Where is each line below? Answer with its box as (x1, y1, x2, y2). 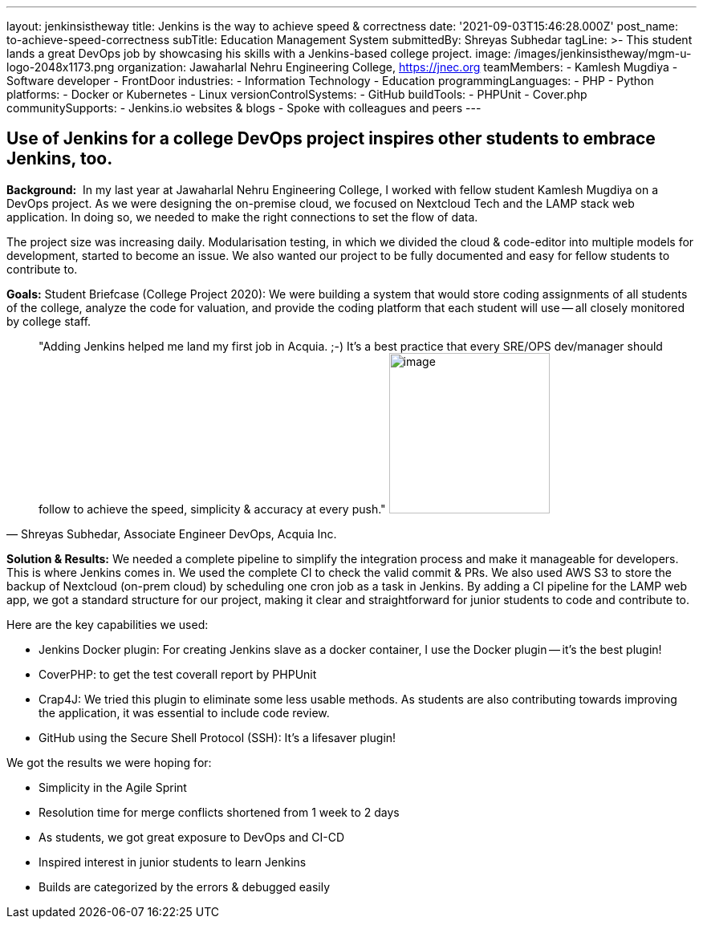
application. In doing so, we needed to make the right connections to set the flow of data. (6, 209, 478, 224)
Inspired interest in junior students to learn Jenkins (39, 854, 307, 869)
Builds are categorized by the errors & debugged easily (39, 879, 331, 894)
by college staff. (6, 314, 91, 328)
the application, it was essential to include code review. (39, 705, 330, 720)
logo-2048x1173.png (6, 60, 115, 74)
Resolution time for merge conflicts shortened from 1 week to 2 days (39, 805, 400, 819)
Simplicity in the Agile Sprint (39, 780, 187, 794)
